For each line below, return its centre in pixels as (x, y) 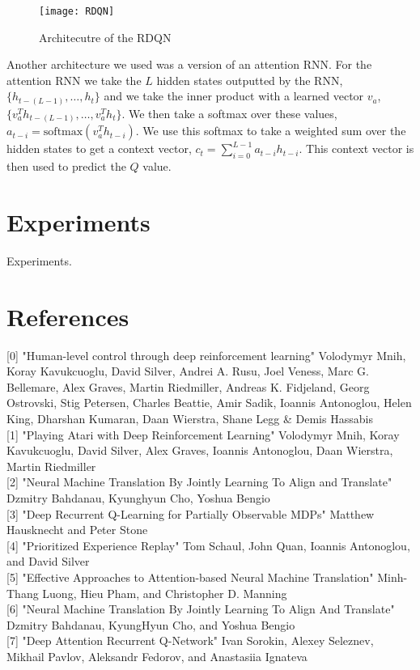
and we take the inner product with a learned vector (234, 96)
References (68, 316)
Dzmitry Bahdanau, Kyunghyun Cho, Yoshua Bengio (138, 498)
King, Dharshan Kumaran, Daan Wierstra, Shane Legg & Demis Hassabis (190, 419)
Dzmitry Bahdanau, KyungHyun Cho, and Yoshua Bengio (151, 624)
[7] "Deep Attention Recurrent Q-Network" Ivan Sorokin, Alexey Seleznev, (190, 640)
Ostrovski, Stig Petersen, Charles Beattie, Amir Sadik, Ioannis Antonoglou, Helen (209, 403)
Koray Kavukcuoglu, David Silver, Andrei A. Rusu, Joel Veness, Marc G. (188, 371)
